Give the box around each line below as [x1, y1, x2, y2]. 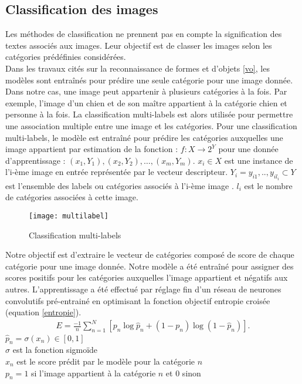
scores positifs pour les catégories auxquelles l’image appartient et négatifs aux [5, 271, 288, 284]
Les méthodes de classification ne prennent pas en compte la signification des [5, 28, 282, 40]
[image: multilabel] [29, 211, 109, 220]
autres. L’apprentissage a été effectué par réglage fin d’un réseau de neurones [5, 282, 281, 295]
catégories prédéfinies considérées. [5, 50, 126, 63]
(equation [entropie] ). [5, 306, 82, 318]
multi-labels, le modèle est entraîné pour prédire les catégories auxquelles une [5, 131, 283, 143]
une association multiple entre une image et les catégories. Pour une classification [5, 119, 297, 132]
